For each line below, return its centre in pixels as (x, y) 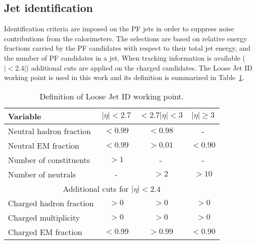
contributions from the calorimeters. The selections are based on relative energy (126, 38)
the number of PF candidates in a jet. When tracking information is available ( (125, 57)
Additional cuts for (96, 188)
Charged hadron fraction (51, 203)
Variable (25, 116)
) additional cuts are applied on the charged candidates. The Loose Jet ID (139, 67)
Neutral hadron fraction (50, 131)
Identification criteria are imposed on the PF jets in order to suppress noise (119, 29)
